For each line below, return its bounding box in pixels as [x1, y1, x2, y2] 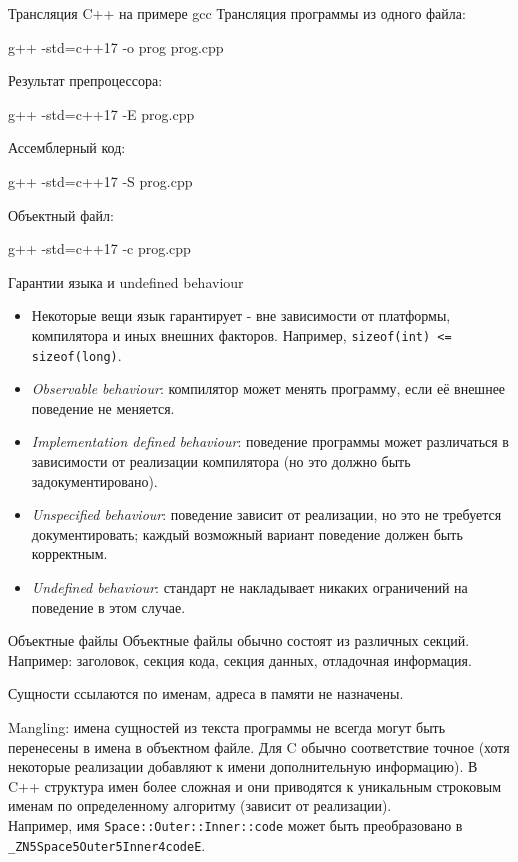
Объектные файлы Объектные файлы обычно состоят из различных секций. [8, 630, 470, 651]
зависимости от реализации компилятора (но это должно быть [31, 451, 411, 472]
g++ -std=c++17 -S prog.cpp [8, 170, 193, 191]
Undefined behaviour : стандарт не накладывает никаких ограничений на [31, 577, 468, 597]
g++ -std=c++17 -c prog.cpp [8, 238, 191, 259]
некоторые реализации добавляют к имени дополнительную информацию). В [8, 756, 478, 777]
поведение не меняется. [31, 397, 175, 418]
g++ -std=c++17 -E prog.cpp [8, 103, 195, 124]
